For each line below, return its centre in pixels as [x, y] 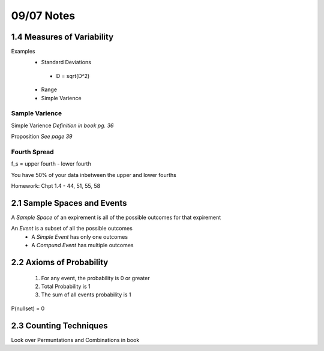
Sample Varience [37, 113]
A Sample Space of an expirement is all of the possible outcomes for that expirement [116, 217]
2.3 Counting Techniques [59, 325]
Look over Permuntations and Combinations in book [75, 340]
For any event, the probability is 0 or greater [95, 278]
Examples [23, 52]
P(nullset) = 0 [28, 308]
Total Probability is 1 [66, 286]
